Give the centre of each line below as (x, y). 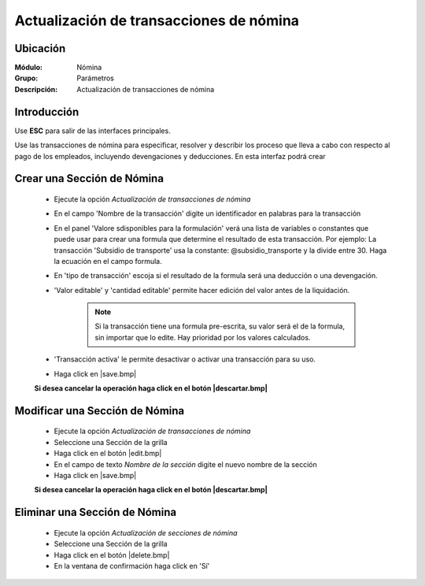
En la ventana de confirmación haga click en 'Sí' (132, 566)
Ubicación (40, 48)
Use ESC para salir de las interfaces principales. (92, 131)
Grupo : (26, 78)
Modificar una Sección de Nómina (100, 411)
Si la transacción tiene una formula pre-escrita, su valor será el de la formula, (220, 326)
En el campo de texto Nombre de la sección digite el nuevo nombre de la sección (186, 464)
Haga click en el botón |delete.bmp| (112, 554)
